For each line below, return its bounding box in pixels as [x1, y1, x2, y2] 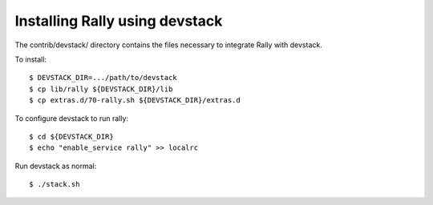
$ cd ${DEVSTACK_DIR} [29, 132, 114, 141]
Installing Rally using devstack [14, 12, 223, 30]
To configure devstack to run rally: [14, 113, 128, 123]
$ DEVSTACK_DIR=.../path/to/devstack [29, 73, 178, 82]
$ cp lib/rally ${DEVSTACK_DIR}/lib [29, 84, 173, 94]
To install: [14, 54, 47, 64]
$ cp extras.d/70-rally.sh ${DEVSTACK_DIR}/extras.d [29, 96, 241, 105]
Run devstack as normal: [14, 161, 97, 171]
